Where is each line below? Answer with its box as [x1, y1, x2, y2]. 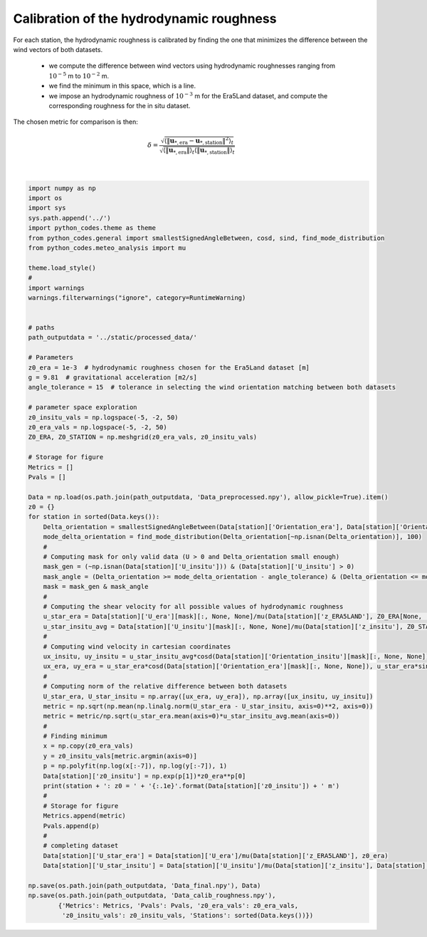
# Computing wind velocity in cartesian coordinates [43, 642, 231, 651]
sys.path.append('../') [28, 214, 112, 222]
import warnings [28, 283, 85, 292]
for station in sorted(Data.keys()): [28, 513, 160, 521]
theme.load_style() [28, 263, 96, 272]
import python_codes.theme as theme [28, 224, 157, 232]
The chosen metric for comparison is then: [13, 117, 139, 126]
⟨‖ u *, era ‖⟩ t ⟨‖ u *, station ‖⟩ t [162, 146, 235, 156]
